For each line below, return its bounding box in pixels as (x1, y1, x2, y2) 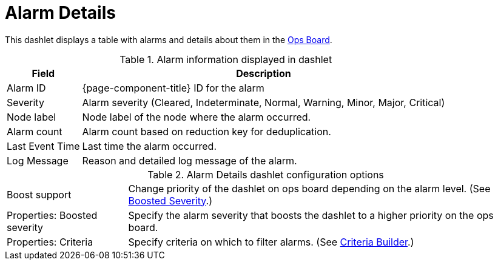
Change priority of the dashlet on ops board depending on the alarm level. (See (128, 182, 491, 195)
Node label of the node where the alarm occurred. (82, 110, 311, 123)
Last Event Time (7, 139, 80, 152)
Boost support (7, 188, 72, 201)
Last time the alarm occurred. (82, 139, 217, 152)
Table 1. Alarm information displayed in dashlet (119, 53, 332, 65)
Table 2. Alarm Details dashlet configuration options (147, 168, 384, 181)
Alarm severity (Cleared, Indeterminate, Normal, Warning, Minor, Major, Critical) (82, 96, 445, 109)
